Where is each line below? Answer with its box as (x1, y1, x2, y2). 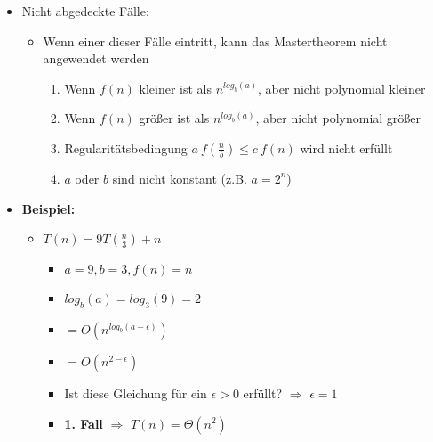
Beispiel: (21, 199, 76, 217)
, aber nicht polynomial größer (255, 109, 421, 127)
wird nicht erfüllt (300, 138, 393, 157)
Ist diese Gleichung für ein (64, 383, 207, 402)
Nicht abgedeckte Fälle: (21, 2, 149, 20)
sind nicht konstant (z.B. (112, 168, 247, 187)
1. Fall (64, 413, 103, 432)
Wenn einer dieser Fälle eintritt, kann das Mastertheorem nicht (43, 31, 388, 50)
